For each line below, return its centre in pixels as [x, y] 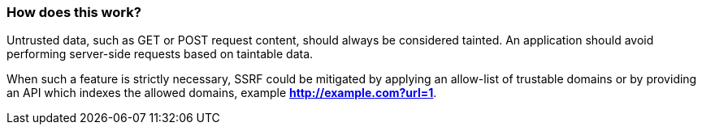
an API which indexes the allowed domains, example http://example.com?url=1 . [222, 93]
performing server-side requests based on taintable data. [160, 54]
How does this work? [74, 12]
